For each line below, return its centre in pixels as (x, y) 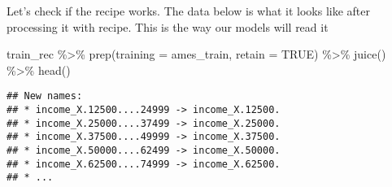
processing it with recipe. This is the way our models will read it (168, 26)
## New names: (45, 96)
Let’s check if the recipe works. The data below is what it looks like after (189, 11)
